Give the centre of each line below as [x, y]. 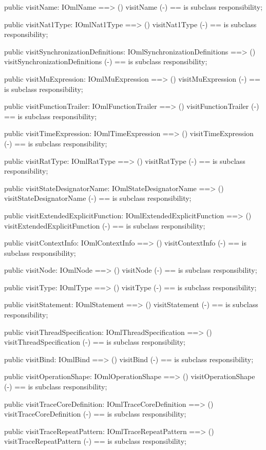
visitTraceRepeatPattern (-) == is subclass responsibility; [95, 441]
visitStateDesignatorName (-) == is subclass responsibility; [98, 198]
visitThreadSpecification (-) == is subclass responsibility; [95, 342]
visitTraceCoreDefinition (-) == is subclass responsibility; [95, 414]
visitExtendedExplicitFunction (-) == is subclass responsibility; [105, 225]
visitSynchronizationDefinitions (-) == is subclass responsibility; [106, 61]
